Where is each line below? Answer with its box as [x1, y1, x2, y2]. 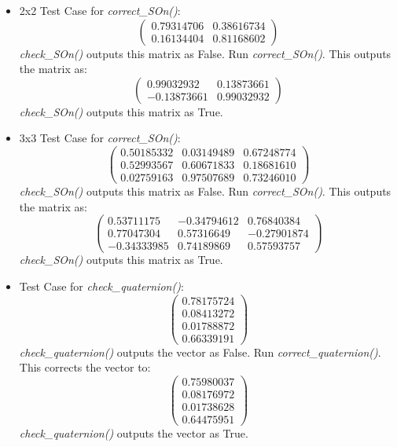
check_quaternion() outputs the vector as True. [19, 425, 248, 442]
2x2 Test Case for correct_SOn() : [19, 2, 181, 18]
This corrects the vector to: [19, 359, 151, 376]
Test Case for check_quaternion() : [19, 278, 184, 295]
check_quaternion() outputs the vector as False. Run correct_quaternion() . [19, 343, 381, 360]
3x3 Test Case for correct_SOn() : [19, 130, 181, 146]
